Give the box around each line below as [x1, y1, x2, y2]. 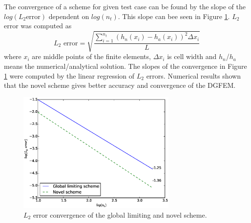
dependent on [48, 11, 89, 21]
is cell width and [167, 51, 217, 61]
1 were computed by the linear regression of [4, 70, 135, 81]
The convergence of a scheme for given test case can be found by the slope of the [4, 1, 246, 11]
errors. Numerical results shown [146, 70, 241, 81]
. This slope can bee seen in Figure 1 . [118, 11, 230, 21]
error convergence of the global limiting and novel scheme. [33, 209, 207, 220]
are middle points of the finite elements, [32, 51, 151, 61]
